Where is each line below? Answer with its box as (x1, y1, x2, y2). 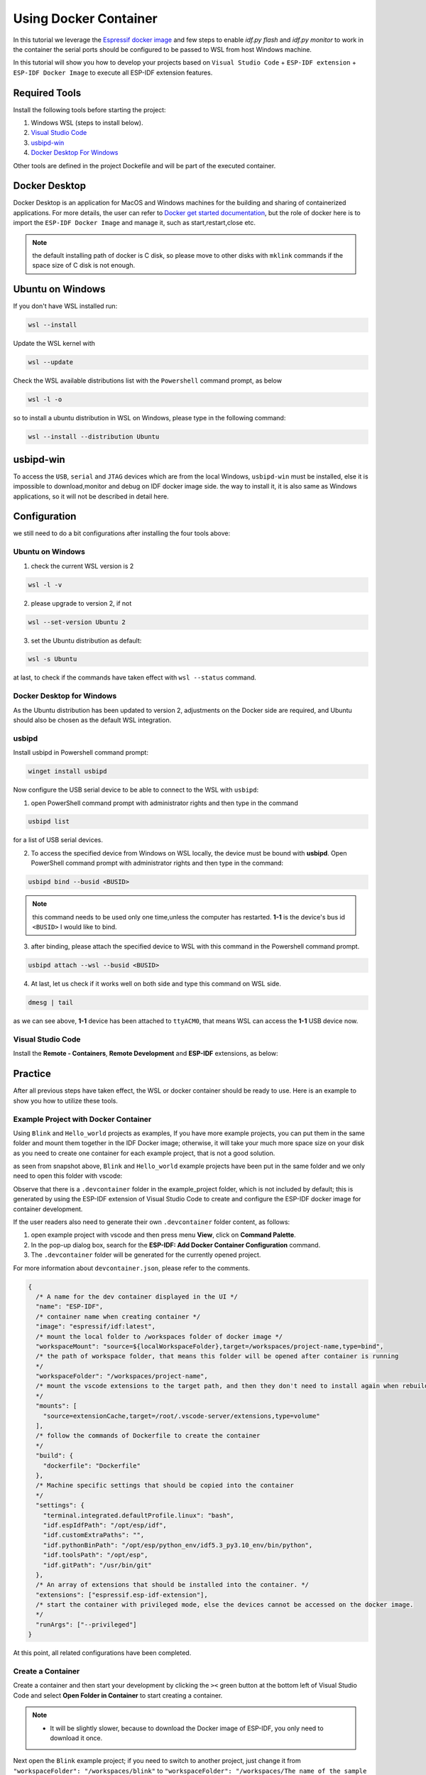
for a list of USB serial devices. (13, 836, 103, 844)
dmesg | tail (28, 998, 74, 1007)
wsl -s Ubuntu (28, 655, 77, 663)
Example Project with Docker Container (13, 1114, 152, 1124)
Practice (13, 1068, 51, 1080)
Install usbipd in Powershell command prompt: (13, 748, 149, 757)
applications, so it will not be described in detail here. (13, 492, 170, 501)
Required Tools (13, 87, 82, 99)
